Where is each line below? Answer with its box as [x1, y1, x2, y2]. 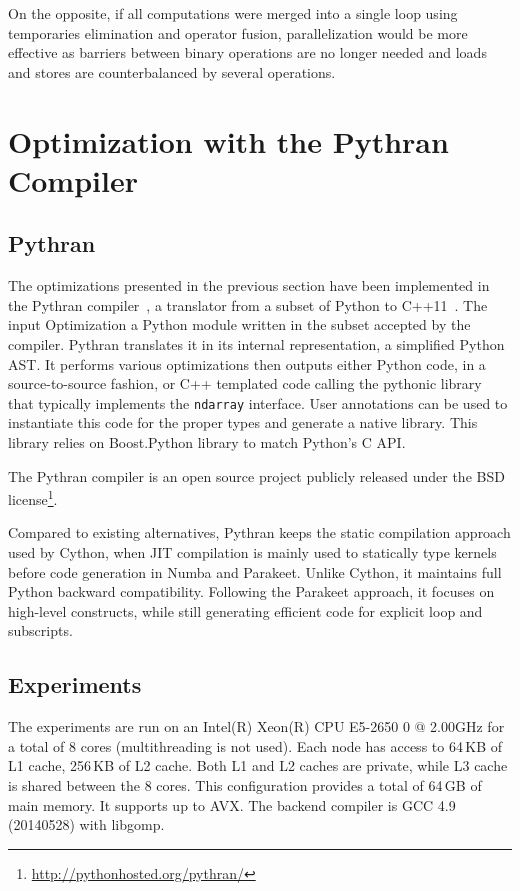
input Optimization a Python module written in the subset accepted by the [8, 314, 471, 335]
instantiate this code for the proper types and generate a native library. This [8, 412, 478, 433]
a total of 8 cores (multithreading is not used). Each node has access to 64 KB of [8, 735, 502, 756]
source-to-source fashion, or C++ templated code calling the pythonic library [8, 373, 482, 394]
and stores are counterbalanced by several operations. [8, 61, 336, 82]
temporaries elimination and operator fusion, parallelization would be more [8, 22, 468, 43]
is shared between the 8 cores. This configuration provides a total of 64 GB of [8, 774, 482, 795]
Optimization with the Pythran [8, 120, 449, 161]
